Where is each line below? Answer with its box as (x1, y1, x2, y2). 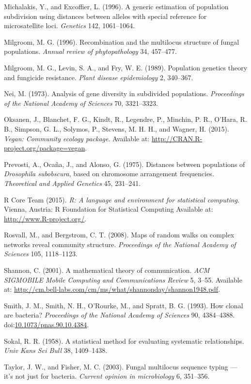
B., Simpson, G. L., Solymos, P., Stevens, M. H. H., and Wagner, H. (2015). (4, 123, 229, 134)
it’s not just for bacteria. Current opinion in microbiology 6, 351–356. (4, 371, 210, 381)
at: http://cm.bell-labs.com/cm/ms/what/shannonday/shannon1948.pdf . (4, 284, 220, 294)
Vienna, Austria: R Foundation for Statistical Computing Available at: (4, 204, 213, 214)
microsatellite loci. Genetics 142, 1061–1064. (4, 20, 135, 31)
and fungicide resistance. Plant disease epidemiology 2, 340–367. (4, 72, 193, 82)
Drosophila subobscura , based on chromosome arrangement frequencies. (4, 168, 214, 179)
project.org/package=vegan (4, 143, 85, 153)
